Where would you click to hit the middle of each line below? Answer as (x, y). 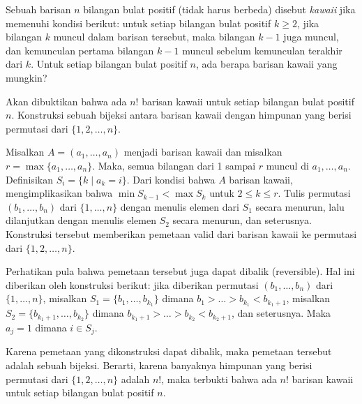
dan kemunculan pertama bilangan (80, 50)
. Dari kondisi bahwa (171, 179)
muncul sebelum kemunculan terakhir (262, 50)
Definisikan (29, 179)
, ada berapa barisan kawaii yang (267, 64)
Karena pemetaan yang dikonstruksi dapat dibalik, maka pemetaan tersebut (169, 351)
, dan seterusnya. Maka (281, 313)
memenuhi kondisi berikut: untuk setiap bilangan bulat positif (138, 23)
